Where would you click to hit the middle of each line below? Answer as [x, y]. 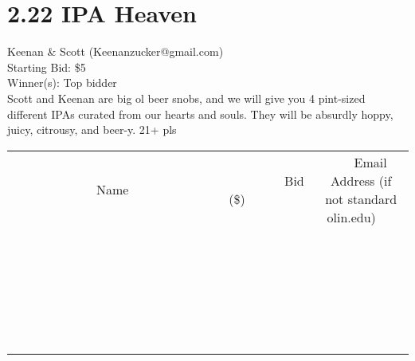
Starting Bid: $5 [47, 67]
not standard [361, 198]
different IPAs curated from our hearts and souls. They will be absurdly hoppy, [200, 114]
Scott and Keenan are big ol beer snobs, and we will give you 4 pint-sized [186, 98]
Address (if [361, 180]
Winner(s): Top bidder [62, 82]
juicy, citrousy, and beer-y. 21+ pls [92, 129]
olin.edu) [351, 217]
